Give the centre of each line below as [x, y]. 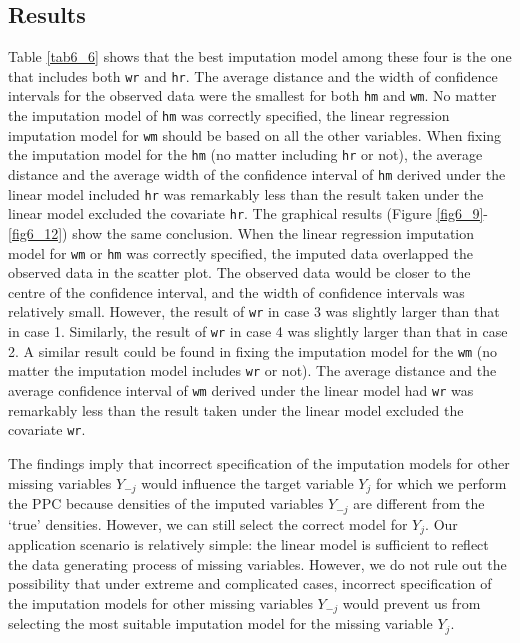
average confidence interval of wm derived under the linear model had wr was [241, 390]
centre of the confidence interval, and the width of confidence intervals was [236, 291]
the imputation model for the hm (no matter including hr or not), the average [245, 154]
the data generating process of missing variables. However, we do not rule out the [257, 563]
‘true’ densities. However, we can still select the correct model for [208, 523]
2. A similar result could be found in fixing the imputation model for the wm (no [253, 350]
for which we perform [441, 482]
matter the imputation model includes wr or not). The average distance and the [252, 370]
